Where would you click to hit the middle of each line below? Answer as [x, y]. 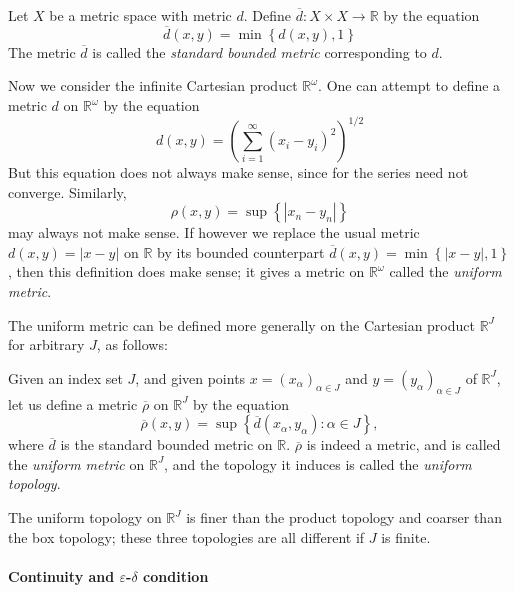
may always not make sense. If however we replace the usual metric [214, 232]
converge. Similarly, [67, 191]
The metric [42, 51]
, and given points [190, 377]
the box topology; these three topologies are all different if [186, 536]
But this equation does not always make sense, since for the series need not [238, 172]
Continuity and [61, 575]
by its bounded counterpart [241, 251]
